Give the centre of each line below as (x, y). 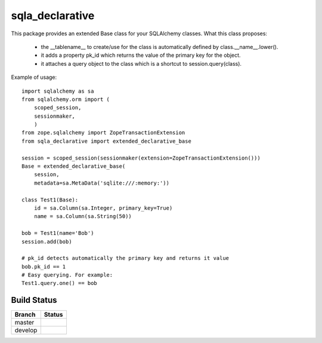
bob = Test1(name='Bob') (58, 233)
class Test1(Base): (50, 200)
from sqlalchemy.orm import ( (66, 99)
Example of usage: (34, 77)
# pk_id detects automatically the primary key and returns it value (126, 258)
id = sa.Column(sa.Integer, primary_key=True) (103, 208)
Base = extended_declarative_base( (74, 166)
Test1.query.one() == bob (60, 283)
